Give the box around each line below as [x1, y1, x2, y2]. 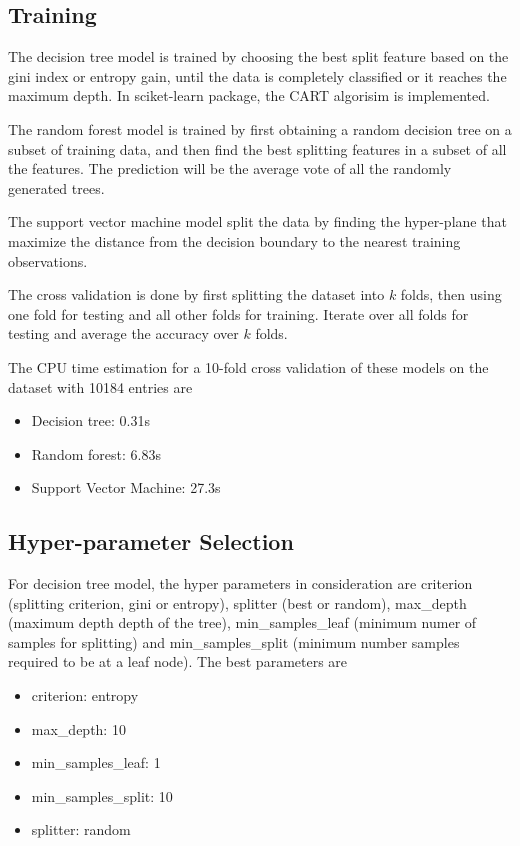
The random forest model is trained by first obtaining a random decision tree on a [8, 118, 512, 139]
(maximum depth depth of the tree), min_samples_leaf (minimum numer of [8, 612, 477, 633]
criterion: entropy [31, 685, 139, 706]
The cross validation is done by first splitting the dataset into [8, 284, 385, 305]
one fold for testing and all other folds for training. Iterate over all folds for [8, 303, 469, 324]
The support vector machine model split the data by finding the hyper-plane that [8, 211, 507, 232]
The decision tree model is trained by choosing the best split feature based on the [8, 46, 509, 67]
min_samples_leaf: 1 [31, 752, 161, 773]
